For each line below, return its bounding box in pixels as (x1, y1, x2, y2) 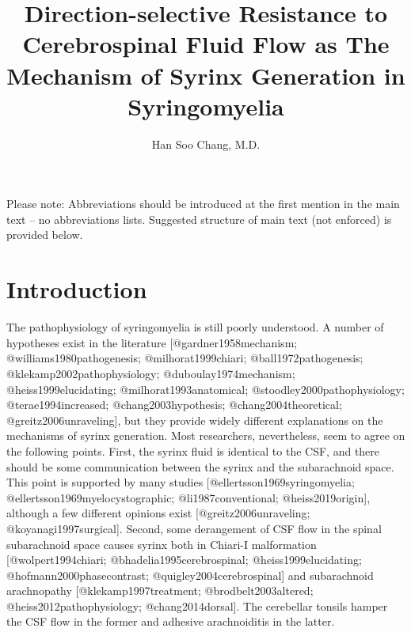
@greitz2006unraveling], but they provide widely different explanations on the (6, 411, 383, 428)
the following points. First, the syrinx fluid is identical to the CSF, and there (6, 442, 380, 459)
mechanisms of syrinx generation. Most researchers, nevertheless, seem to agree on (6, 427, 405, 444)
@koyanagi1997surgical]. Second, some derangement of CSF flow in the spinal (6, 520, 382, 536)
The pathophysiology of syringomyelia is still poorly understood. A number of (6, 319, 384, 335)
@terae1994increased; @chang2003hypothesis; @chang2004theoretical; (6, 396, 342, 413)
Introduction (6, 273, 147, 305)
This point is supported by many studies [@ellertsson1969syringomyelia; (6, 474, 355, 490)
